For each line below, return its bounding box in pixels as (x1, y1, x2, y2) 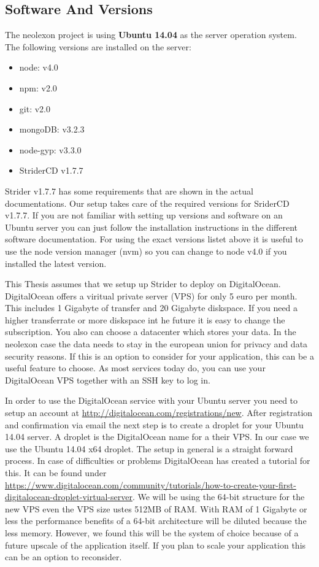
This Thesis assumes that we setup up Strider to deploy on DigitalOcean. (5, 277, 281, 290)
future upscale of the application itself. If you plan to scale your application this (5, 538, 306, 551)
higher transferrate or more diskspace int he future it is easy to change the (5, 313, 285, 326)
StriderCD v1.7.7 (19, 164, 83, 177)
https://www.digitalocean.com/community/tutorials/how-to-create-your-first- (5, 478, 296, 491)
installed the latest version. (5, 256, 107, 269)
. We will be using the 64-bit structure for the (132, 490, 305, 503)
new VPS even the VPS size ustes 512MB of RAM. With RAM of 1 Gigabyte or (5, 502, 307, 515)
